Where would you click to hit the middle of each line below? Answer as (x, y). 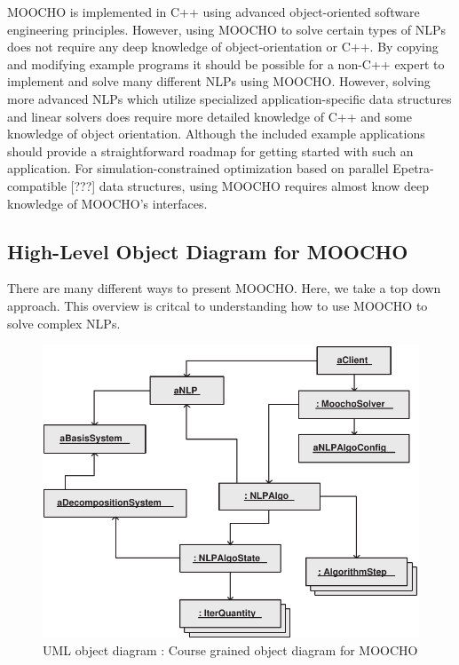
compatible (37, 185)
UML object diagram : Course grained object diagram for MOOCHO (230, 650)
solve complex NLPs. (64, 323)
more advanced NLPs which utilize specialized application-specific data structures (229, 98)
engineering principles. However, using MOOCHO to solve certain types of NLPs (227, 29)
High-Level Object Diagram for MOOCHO (208, 251)
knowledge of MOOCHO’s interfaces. (107, 203)
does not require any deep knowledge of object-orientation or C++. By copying (223, 47)
